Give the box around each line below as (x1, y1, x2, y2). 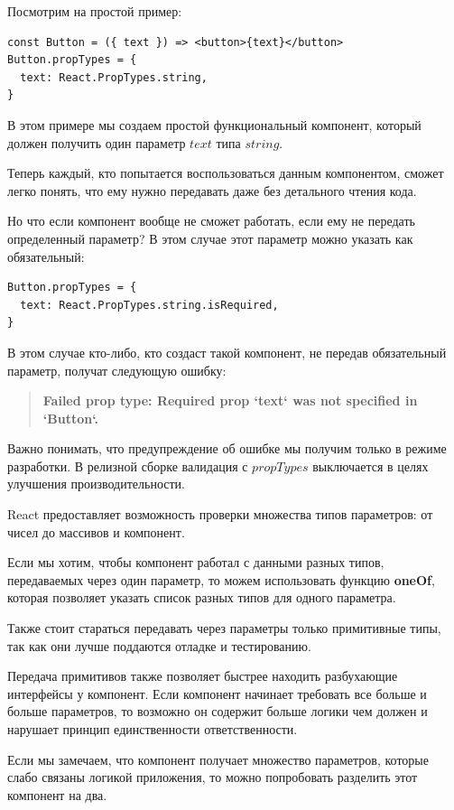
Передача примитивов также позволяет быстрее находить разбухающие (7, 666, 398, 685)
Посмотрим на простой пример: (7, 2, 182, 20)
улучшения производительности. (7, 474, 185, 493)
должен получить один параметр (7, 133, 186, 152)
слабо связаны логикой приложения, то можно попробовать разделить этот (7, 768, 418, 787)
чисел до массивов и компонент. (7, 522, 185, 541)
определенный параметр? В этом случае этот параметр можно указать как (7, 228, 413, 247)
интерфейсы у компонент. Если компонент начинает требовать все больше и (7, 684, 427, 703)
